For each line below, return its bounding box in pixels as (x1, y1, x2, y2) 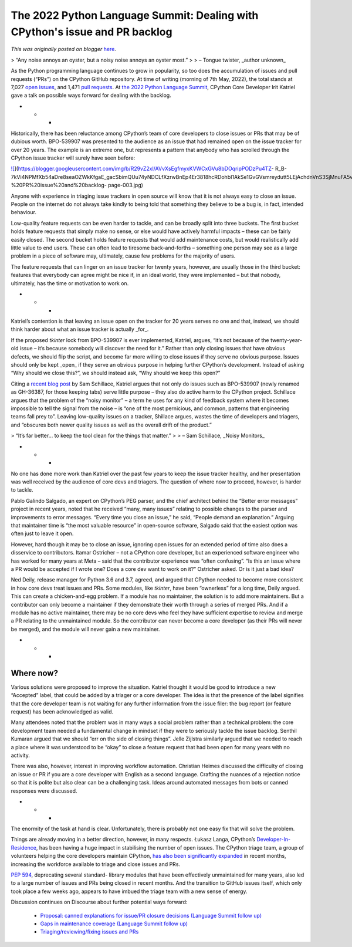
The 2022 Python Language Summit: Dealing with (11, 9, 259, 22)
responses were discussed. (11, 787, 77, 794)
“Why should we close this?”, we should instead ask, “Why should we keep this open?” (11, 370, 221, 377)
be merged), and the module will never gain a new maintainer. (11, 625, 160, 633)
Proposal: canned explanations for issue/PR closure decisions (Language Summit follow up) (40, 912, 262, 919)
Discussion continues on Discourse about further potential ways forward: (11, 898, 188, 906)
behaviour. (11, 209, 37, 216)
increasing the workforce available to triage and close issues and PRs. (11, 860, 181, 868)
